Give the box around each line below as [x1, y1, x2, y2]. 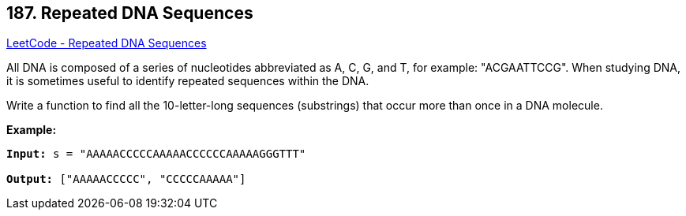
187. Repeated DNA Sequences [6, 3, 253, 23]
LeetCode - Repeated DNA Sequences [6, 36, 207, 50]
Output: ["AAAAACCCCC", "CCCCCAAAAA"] [6, 173, 246, 186]
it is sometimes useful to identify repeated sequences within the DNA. [6, 74, 369, 88]
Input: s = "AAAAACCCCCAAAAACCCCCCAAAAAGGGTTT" [6, 147, 306, 161]
